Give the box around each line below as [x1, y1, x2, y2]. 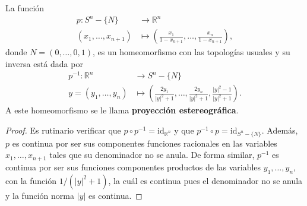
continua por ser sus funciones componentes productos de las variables [5, 160, 261, 173]
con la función [5, 174, 56, 186]
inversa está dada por [5, 57, 83, 69]
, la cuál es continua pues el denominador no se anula [108, 174, 303, 186]
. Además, [261, 124, 298, 137]
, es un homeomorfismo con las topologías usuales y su [93, 46, 290, 58]
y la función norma [5, 189, 74, 201]
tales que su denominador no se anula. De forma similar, [49, 148, 255, 161]
